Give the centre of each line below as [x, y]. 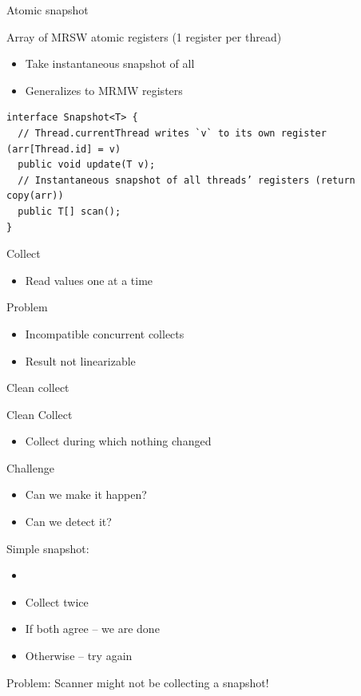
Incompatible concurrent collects [105, 333]
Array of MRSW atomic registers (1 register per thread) [144, 36]
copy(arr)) [35, 196]
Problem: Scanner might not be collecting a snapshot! [138, 682]
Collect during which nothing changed [118, 441]
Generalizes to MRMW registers [104, 90]
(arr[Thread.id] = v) [64, 149]
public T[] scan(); [69, 211]
